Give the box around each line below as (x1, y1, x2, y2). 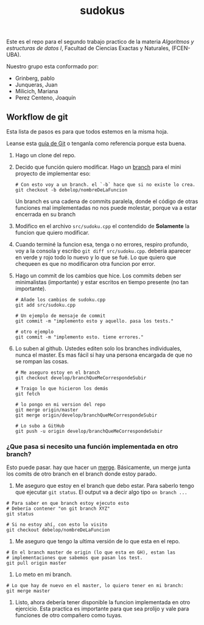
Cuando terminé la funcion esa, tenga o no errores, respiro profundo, (15, 241, 189, 248)
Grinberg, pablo (15, 74, 55, 82)
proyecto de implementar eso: (15, 170, 91, 177)
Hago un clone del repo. (15, 152, 76, 159)
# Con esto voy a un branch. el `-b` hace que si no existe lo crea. (15, 182, 196, 188)
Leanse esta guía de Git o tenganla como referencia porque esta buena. (6, 140, 186, 147)
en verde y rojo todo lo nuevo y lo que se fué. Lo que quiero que (15, 254, 177, 261)
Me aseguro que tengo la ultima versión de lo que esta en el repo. (15, 538, 180, 545)
